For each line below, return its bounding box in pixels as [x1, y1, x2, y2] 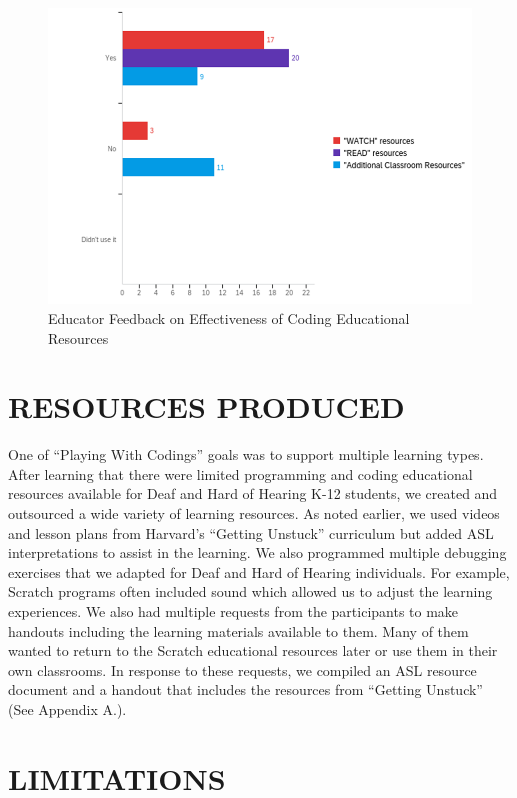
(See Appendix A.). [8, 698, 127, 719]
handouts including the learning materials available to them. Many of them [8, 620, 469, 641]
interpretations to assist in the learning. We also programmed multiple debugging [8, 542, 507, 563]
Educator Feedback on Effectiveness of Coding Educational [48, 307, 410, 328]
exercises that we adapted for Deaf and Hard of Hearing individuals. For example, [8, 561, 510, 582]
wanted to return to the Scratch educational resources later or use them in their [8, 640, 498, 661]
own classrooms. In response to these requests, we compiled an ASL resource [8, 659, 477, 680]
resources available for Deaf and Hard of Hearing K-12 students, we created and [8, 483, 498, 504]
